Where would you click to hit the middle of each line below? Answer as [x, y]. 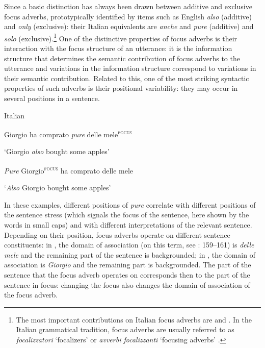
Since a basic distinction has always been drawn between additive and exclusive [128, 6]
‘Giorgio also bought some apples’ [57, 151]
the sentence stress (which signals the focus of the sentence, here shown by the [127, 215]
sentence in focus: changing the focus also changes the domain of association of [127, 284]
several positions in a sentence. [52, 98]
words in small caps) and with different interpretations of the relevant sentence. [128, 225]
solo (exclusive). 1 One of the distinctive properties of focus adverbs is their [121, 37]
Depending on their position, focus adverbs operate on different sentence [117, 234]
